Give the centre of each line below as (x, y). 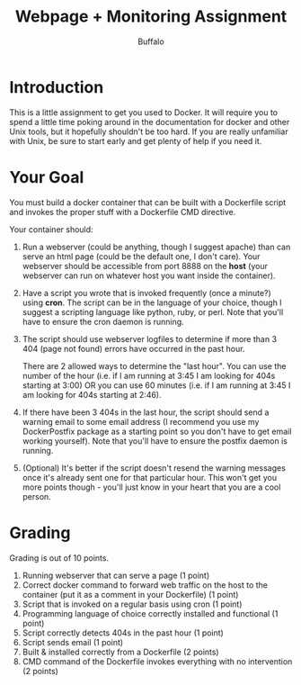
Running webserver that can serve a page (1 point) (116, 575)
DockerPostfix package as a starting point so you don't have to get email (157, 431)
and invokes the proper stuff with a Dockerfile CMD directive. (123, 212)
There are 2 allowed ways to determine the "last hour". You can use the (154, 365)
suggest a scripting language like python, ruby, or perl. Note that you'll (153, 311)
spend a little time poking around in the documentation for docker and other (150, 122)
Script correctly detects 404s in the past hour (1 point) (123, 633)
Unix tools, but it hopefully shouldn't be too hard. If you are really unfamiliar (149, 131)
